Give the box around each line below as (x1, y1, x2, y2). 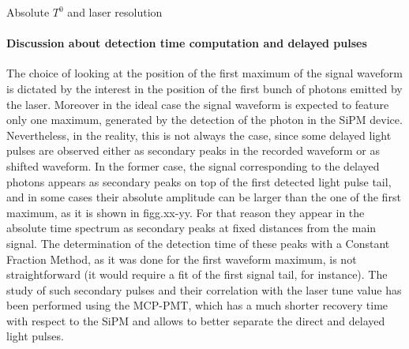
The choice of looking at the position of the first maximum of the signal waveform (6, 65, 403, 81)
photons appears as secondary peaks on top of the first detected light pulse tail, (6, 173, 392, 190)
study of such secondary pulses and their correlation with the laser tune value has (6, 281, 402, 298)
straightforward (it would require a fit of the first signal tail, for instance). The (6, 266, 388, 283)
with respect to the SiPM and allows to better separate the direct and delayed (6, 312, 385, 328)
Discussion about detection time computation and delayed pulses (6, 35, 367, 51)
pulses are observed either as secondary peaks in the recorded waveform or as (6, 142, 380, 159)
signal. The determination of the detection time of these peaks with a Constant (6, 235, 390, 251)
